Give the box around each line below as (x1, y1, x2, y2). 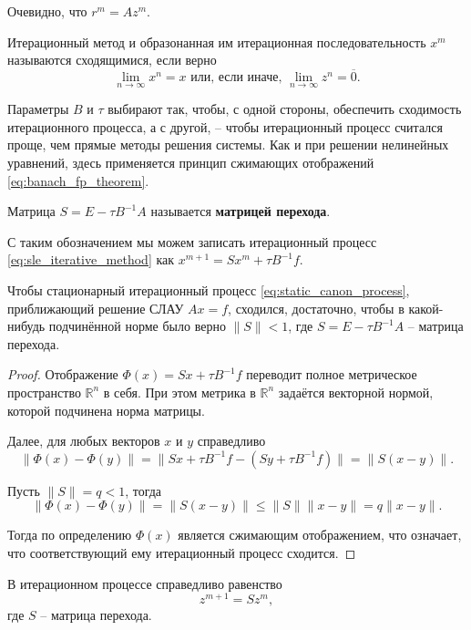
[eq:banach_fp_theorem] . (7, 170, 149, 190)
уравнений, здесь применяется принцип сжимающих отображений (7, 153, 374, 171)
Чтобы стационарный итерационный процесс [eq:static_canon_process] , (7, 280, 410, 299)
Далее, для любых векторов (7, 431, 160, 450)
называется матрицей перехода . (150, 201, 331, 221)
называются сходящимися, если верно (7, 50, 217, 69)
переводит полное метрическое (246, 365, 417, 384)
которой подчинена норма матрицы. (7, 400, 205, 419)
